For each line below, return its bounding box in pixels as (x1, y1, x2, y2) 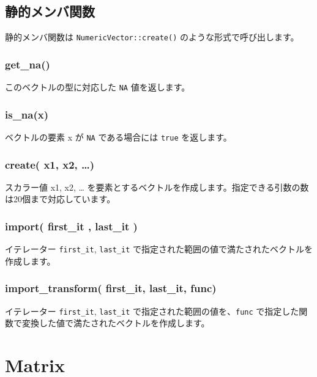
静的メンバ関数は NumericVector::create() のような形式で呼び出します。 (5, 31, 299, 43)
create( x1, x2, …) (5, 156, 95, 172)
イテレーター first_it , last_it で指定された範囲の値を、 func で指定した (5, 304, 299, 317)
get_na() (5, 56, 50, 71)
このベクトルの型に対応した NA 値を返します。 (5, 81, 190, 93)
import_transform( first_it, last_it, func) (5, 280, 217, 296)
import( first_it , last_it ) (5, 218, 138, 233)
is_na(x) (5, 106, 49, 122)
